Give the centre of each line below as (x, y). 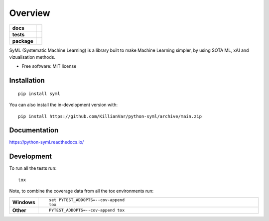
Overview (30, 13)
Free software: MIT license (49, 66)
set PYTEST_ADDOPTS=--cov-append (87, 200)
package (23, 41)
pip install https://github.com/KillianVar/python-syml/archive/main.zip (110, 116)
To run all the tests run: (33, 168)
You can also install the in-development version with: (64, 105)
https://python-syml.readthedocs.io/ (47, 142)
